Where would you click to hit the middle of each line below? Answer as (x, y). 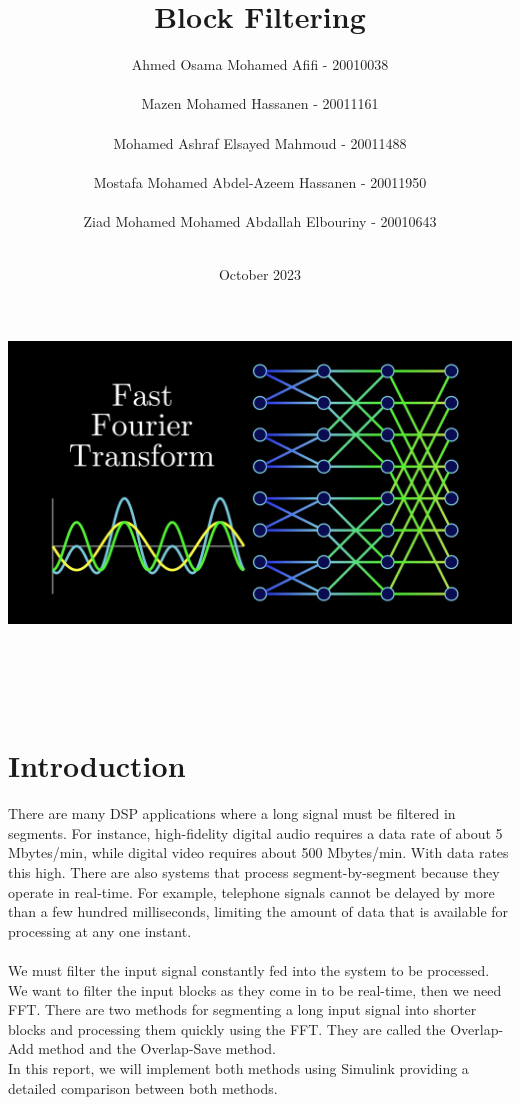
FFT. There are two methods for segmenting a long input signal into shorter (242, 1009)
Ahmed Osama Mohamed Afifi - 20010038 (260, 64)
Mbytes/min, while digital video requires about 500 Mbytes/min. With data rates (258, 852)
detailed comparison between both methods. (143, 1087)
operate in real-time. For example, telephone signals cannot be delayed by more (251, 891)
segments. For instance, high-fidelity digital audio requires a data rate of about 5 (255, 832)
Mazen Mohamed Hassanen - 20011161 (260, 103)
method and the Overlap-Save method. (157, 1048)
